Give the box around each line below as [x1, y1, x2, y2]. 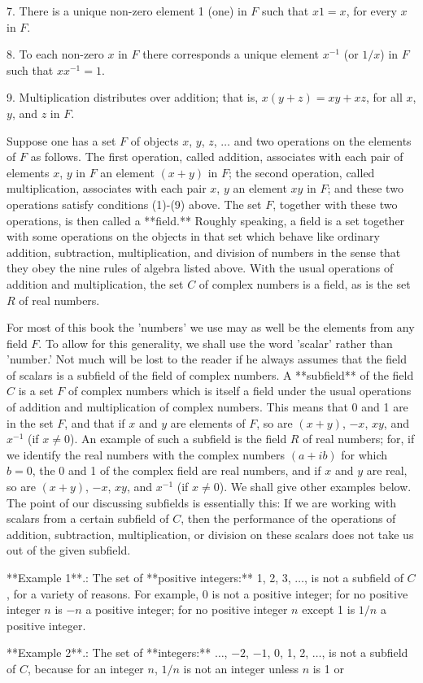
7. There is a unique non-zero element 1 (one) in [7, 2, 247, 19]
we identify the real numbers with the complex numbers [7, 446, 286, 463]
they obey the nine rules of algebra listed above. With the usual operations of [7, 259, 394, 276]
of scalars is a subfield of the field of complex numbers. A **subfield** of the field [7, 366, 414, 383]
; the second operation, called [229, 163, 375, 181]
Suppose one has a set [7, 132, 116, 149]
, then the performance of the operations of [181, 510, 396, 527]
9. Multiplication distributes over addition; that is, [7, 89, 259, 106]
